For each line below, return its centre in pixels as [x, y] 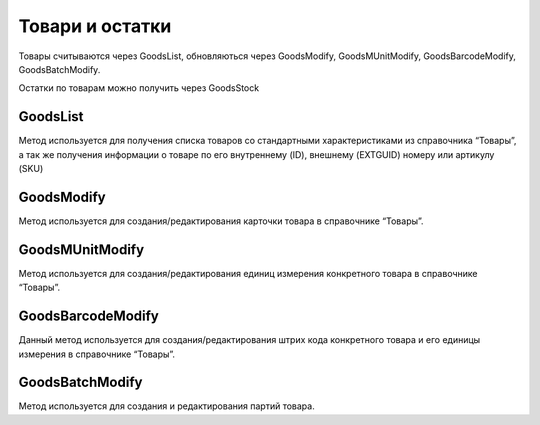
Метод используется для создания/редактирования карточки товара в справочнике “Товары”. [221, 221]
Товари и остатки [95, 26]
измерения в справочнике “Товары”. [96, 354]
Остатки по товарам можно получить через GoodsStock [139, 88]
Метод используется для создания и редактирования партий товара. [166, 406]
